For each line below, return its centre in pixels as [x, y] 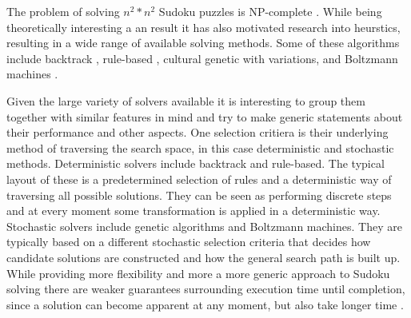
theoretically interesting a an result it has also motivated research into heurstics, [204, 27]
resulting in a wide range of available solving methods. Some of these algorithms [203, 43]
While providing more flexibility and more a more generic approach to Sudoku [198, 273]
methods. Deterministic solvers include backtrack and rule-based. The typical [196, 163]
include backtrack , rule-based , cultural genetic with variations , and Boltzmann [202, 58]
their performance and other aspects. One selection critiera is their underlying [198, 132]
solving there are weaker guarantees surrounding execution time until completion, [206, 289]
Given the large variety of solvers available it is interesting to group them [186, 100]
